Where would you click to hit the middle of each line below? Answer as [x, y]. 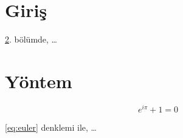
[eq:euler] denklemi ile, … [51, 127]
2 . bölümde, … [31, 39]
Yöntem [39, 81]
